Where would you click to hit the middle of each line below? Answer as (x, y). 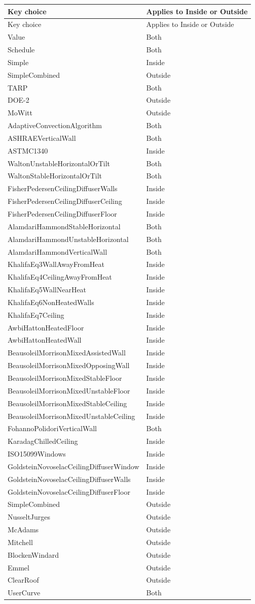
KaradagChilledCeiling (43, 441)
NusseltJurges (29, 517)
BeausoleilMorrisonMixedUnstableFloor (69, 390)
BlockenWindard (33, 554)
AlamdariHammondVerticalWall (58, 251)
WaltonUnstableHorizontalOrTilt (59, 163)
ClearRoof (23, 580)
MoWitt (20, 113)
